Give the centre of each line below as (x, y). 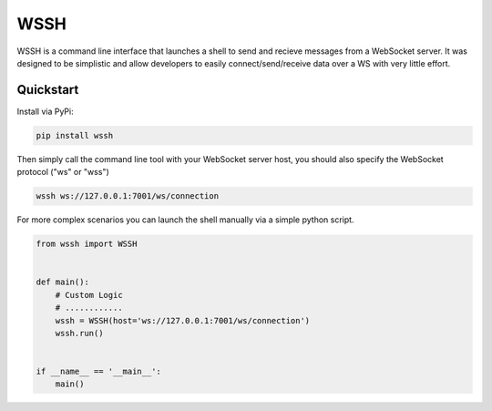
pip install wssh (75, 135)
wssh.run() (79, 333)
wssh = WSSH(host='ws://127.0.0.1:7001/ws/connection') (183, 320)
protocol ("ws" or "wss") (63, 172)
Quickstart (48, 90)
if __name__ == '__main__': (98, 372)
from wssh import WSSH (87, 244)
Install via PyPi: (45, 111)
